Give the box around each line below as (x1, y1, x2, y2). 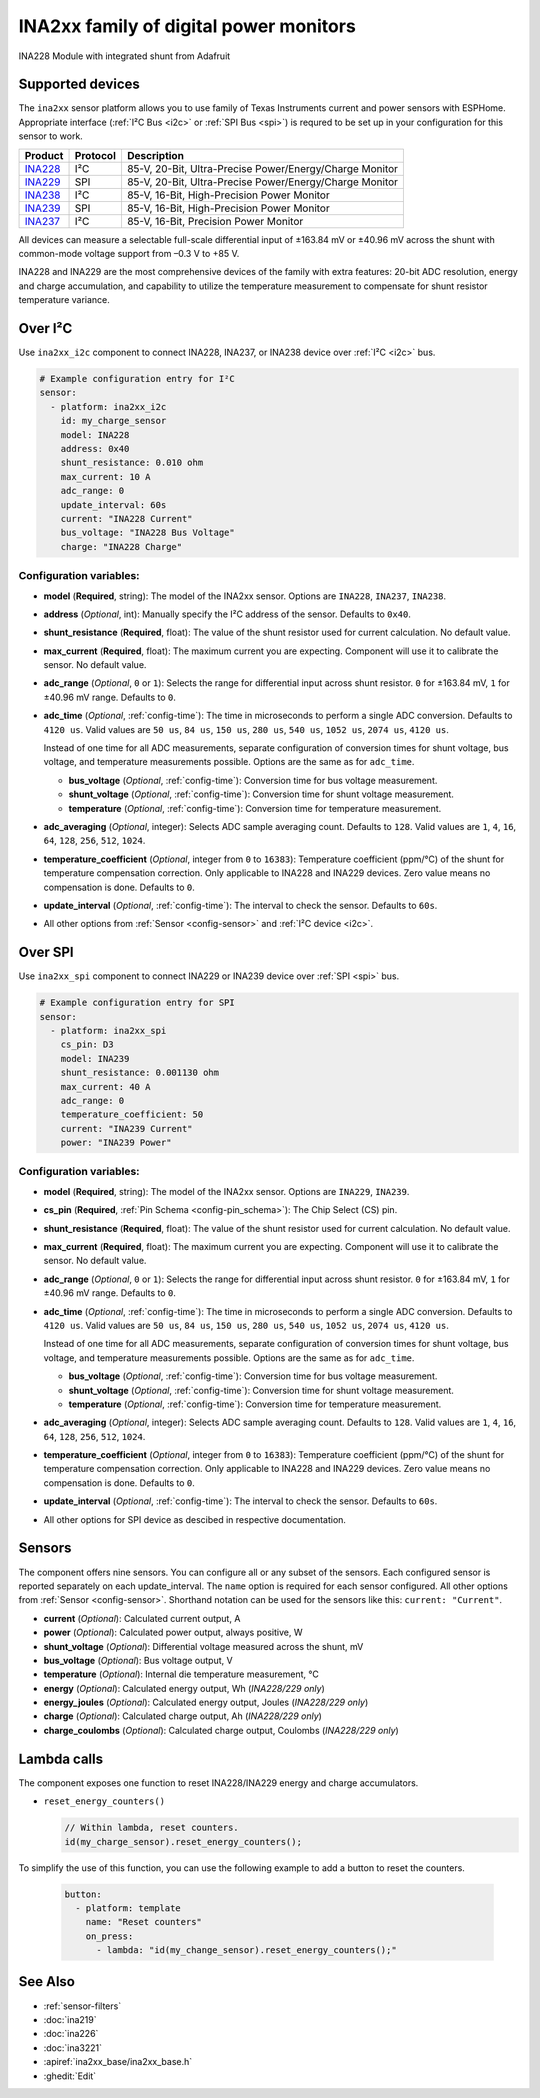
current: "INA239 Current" (60, 1123, 194, 1134)
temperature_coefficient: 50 (60, 1109, 204, 1120)
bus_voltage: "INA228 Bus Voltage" (60, 527, 235, 539)
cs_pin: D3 (60, 1039, 114, 1050)
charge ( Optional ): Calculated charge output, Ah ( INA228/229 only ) (43, 1710, 322, 1722)
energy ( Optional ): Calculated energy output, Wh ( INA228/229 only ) (43, 1682, 325, 1694)
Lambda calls (18, 1750, 104, 1767)
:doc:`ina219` (43, 2013, 97, 2025)
